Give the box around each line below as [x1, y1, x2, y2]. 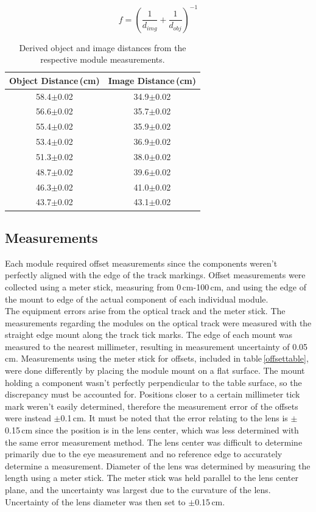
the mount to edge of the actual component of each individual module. [5, 292, 269, 305]
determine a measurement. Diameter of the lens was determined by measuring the [5, 459, 311, 472]
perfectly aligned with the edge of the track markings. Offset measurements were [5, 268, 306, 281]
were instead [5, 412, 51, 424]
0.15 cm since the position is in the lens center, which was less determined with [5, 424, 299, 437]
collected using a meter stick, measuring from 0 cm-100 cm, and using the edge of [5, 280, 307, 293]
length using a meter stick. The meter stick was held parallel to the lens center [5, 471, 298, 484]
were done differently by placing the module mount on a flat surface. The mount [5, 364, 305, 377]
